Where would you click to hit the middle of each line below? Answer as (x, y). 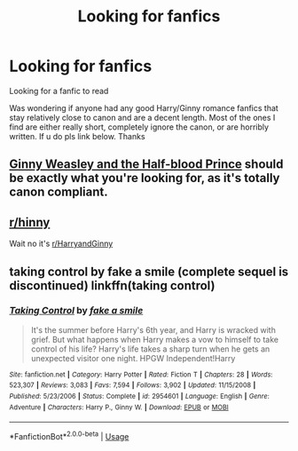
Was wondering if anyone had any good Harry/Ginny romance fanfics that (144, 107)
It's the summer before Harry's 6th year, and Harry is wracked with (153, 329)
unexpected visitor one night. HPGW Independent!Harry (133, 358)
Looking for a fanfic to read (59, 91)
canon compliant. (59, 192)
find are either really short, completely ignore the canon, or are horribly (139, 127)
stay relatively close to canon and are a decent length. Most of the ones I (142, 117)
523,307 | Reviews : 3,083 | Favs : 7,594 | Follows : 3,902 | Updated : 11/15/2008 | (133, 385)
